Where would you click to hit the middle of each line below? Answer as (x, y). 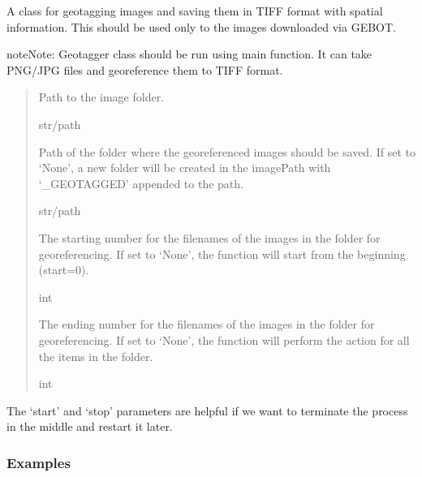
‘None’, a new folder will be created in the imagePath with (185, 168)
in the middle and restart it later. (90, 426)
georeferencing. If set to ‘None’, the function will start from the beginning (222, 254)
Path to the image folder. (101, 97)
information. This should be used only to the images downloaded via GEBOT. (201, 26)
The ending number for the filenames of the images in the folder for (207, 324)
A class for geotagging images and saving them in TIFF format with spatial (195, 11)
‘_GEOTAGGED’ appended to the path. (141, 183)
